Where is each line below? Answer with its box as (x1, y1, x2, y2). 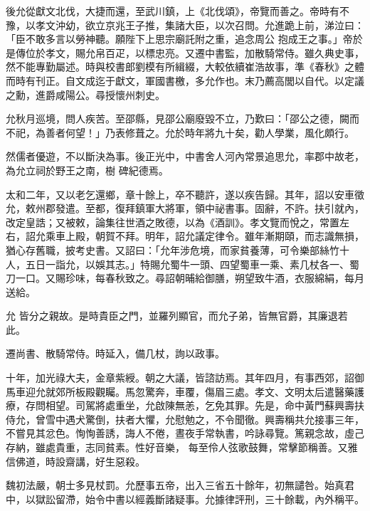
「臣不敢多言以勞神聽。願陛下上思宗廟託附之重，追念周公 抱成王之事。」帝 (6, 31, 353, 46)
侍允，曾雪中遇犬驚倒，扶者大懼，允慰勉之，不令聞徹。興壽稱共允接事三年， (6, 411, 364, 426)
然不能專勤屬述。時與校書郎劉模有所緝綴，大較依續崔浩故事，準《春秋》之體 (6, 59, 364, 74)
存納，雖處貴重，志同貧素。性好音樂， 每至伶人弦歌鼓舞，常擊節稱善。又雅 (6, 440, 358, 455)
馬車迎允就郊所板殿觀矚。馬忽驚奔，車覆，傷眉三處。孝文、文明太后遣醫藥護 (6, 384, 364, 399)
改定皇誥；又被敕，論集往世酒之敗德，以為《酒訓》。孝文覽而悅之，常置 (6, 214, 339, 229)
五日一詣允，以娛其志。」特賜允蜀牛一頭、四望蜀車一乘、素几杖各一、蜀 (25, 256, 359, 271)
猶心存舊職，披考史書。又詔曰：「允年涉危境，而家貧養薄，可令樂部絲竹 (6, 242, 339, 257)
